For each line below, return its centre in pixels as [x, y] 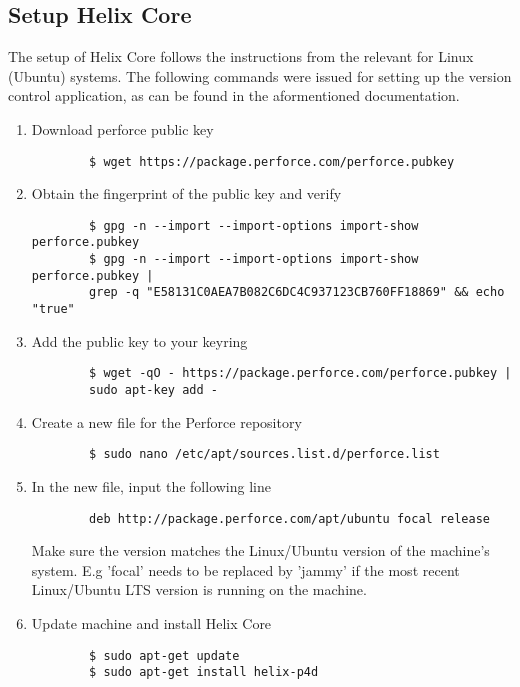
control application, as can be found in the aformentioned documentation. [234, 95]
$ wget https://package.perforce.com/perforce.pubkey [272, 161]
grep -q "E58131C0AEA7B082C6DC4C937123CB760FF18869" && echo [297, 292]
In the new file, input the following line [151, 485]
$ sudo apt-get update [164, 655]
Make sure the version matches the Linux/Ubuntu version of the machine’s [260, 550]
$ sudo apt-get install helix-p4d [204, 672]
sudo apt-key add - [153, 390]
